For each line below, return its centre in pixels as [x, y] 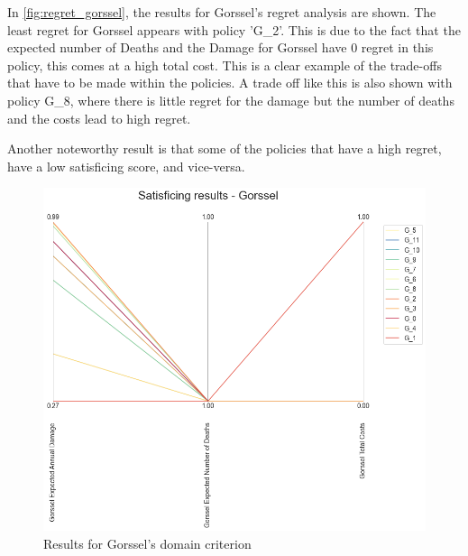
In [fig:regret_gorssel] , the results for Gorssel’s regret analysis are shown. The [222, 12]
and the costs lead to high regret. [99, 118]
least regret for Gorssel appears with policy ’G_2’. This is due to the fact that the [234, 29]
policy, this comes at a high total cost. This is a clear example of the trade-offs [225, 65]
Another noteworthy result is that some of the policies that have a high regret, [225, 148]
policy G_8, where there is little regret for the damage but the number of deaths [231, 100]
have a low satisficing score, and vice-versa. [126, 166]
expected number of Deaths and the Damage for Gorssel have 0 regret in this [220, 47]
